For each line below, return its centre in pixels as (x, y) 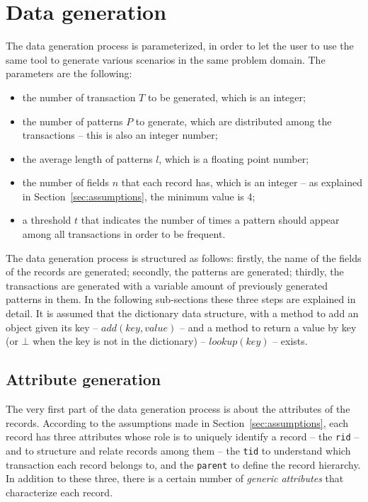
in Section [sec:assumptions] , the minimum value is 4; (139, 196)
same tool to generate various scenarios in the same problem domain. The (166, 59)
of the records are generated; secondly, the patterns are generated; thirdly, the (175, 272)
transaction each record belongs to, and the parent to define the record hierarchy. (183, 464)
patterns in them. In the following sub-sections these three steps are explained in (181, 299)
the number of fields (66, 182)
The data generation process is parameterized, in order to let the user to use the (180, 46)
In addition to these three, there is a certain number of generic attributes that (175, 478)
